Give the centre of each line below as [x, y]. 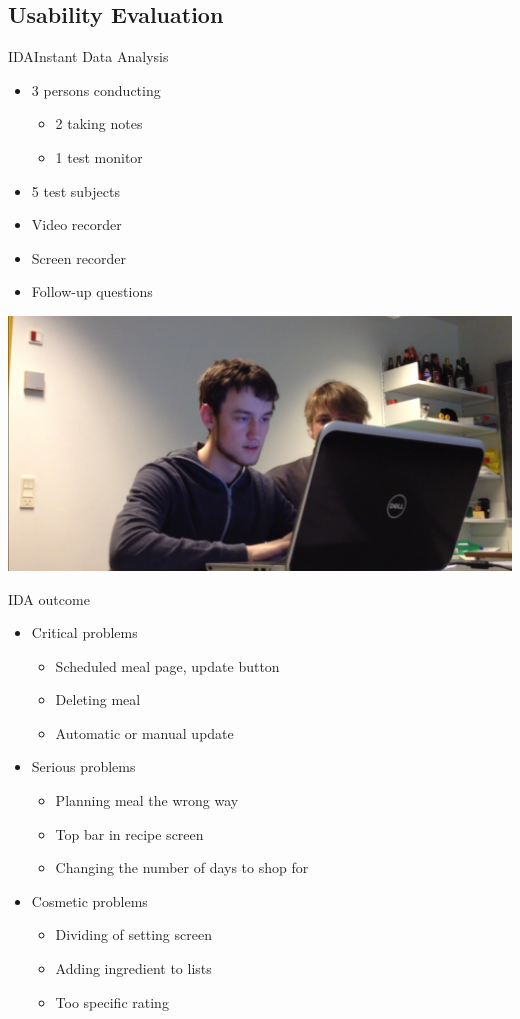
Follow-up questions [92, 291]
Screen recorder [79, 257]
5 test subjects [75, 190]
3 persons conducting [96, 89]
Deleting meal [98, 699]
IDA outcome [49, 598]
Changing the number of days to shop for [182, 867]
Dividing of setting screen [133, 934]
